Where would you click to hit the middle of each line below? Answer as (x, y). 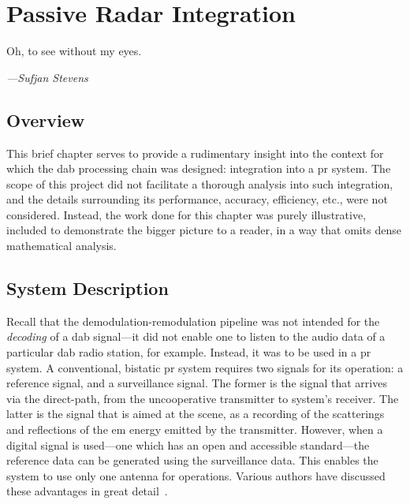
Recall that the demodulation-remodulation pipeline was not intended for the (193, 321)
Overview (46, 119)
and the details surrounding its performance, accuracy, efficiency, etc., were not (197, 199)
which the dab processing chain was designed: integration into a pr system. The (199, 168)
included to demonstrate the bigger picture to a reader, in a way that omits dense (204, 230)
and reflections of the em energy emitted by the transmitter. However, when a (195, 429)
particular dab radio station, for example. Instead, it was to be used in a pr (189, 352)
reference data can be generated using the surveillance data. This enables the (192, 460)
